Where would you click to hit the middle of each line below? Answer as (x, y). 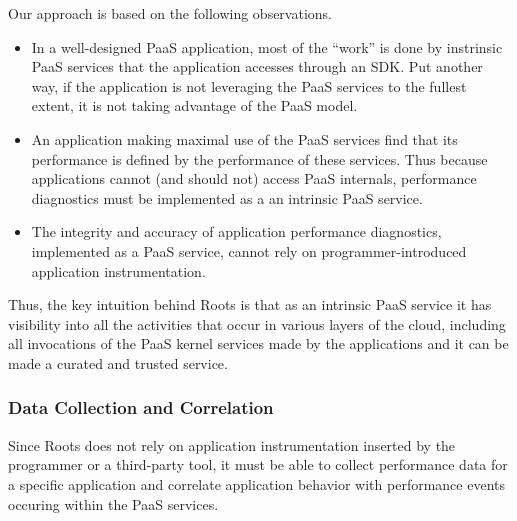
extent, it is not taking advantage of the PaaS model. (194, 105)
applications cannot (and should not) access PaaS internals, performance (254, 178)
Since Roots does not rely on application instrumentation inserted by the (232, 444)
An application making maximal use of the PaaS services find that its (244, 138)
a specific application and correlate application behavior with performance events (256, 483)
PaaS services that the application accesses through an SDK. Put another (257, 66)
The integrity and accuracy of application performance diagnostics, (236, 231)
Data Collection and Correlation (141, 407)
